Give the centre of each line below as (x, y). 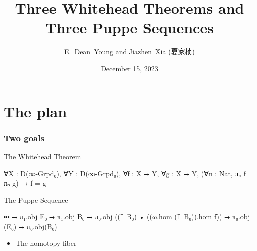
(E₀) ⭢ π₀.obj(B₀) (31, 226)
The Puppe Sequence (36, 199)
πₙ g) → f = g (25, 183)
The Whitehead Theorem (43, 156)
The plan (36, 111)
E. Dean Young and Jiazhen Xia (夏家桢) (129, 52)
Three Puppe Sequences (129, 28)
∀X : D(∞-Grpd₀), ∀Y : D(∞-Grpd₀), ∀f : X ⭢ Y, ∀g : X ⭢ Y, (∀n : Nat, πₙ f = (129, 173)
